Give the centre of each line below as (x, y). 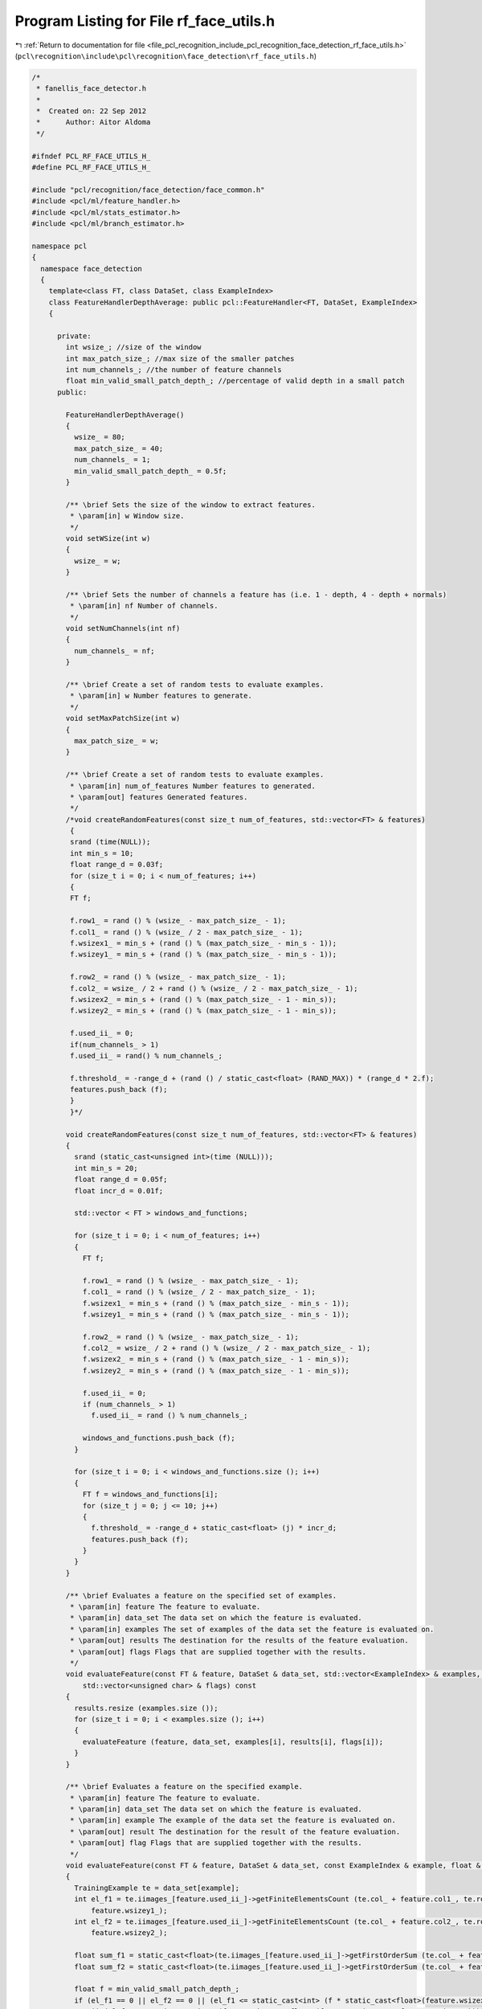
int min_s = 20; (106, 1168)
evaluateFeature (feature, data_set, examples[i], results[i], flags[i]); (233, 1741)
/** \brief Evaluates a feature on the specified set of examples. (201, 1596)
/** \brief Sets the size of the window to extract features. (191, 505)
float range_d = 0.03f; (116, 865)
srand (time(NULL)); (110, 842)
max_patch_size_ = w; (116, 741)
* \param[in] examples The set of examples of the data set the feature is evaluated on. (252, 1629)
